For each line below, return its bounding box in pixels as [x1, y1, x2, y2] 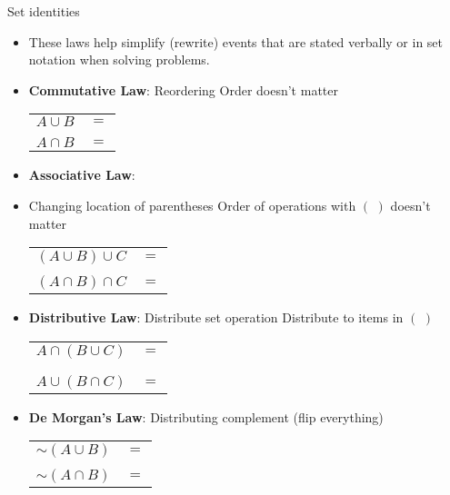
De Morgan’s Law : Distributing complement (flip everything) [28, 407, 384, 426]
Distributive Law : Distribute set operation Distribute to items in [28, 308, 404, 327]
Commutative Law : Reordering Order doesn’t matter [28, 80, 338, 99]
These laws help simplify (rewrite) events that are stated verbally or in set [28, 32, 444, 51]
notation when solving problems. [28, 50, 210, 69]
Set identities [7, 2, 80, 20]
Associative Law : [28, 165, 135, 184]
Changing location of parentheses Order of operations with [28, 195, 356, 214]
